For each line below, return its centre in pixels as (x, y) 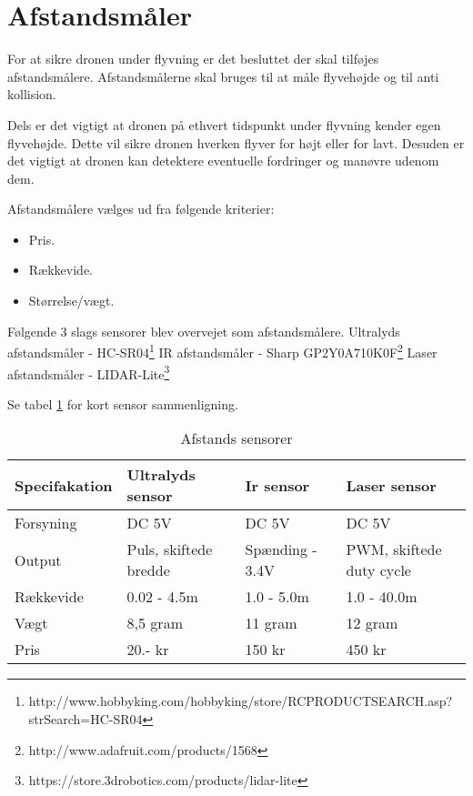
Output (38, 559)
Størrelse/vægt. (71, 301)
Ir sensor (277, 485)
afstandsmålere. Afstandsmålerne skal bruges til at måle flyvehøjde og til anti (223, 76)
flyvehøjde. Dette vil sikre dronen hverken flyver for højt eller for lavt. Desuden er (236, 142)
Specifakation (64, 485)
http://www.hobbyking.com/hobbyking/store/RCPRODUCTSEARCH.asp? (241, 701)
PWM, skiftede (394, 549)
